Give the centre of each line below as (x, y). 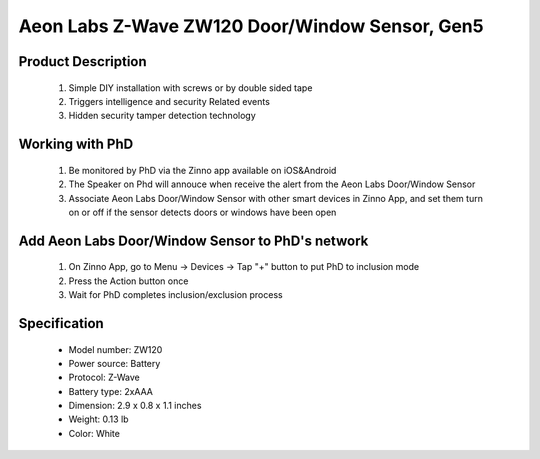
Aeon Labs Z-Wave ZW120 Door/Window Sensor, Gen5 (251, 26)
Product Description (82, 61)
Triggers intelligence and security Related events (169, 101)
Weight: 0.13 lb (98, 419)
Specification (61, 323)
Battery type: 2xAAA (111, 391)
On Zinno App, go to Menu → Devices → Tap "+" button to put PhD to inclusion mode (244, 267)
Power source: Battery (114, 363)
